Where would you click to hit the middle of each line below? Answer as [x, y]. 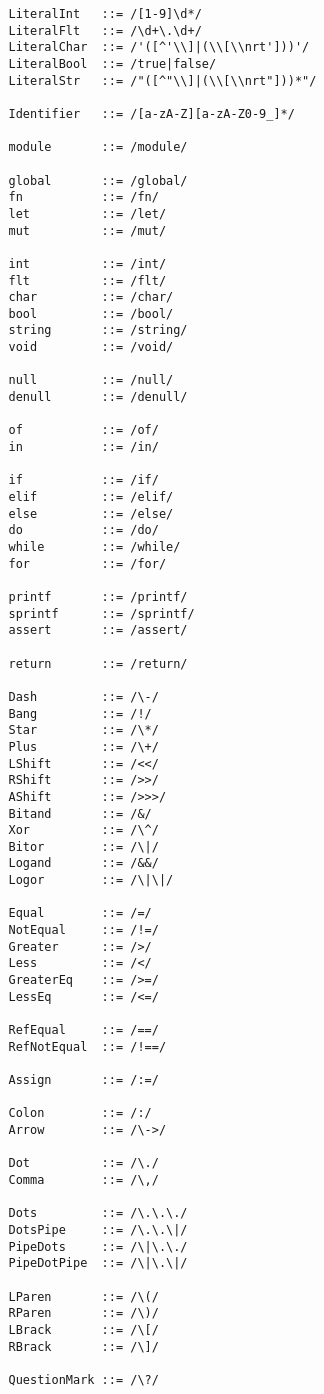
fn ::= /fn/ [83, 197]
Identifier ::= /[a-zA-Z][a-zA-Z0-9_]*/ [151, 113]
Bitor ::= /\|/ [83, 846]
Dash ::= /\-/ [83, 696]
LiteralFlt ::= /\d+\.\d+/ [105, 30]
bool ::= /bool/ [91, 313]
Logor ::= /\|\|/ [91, 880]
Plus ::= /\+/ [83, 746]
